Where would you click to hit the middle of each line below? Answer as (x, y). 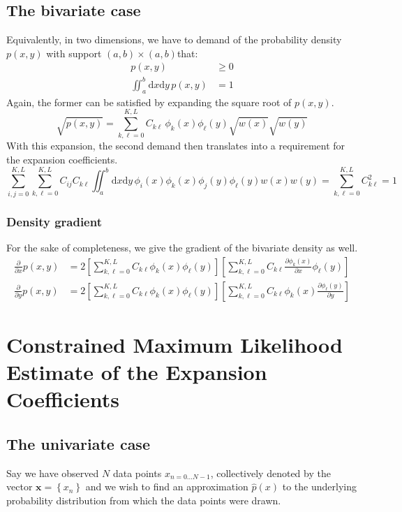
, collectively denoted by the (270, 473)
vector (20, 487)
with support (74, 53)
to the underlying (319, 487)
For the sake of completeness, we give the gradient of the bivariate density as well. (182, 247)
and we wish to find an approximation (167, 487)
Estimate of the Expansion (137, 372)
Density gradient (54, 221)
